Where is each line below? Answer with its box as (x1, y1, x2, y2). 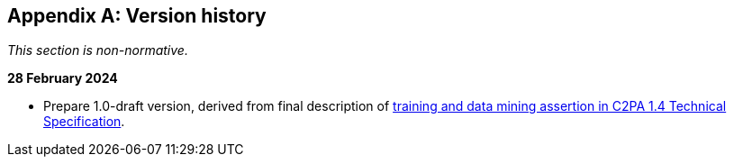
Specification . (43, 114, 125, 130)
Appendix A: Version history (7, 5, 267, 27)
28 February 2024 (7, 70, 118, 87)
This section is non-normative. (7, 42, 188, 59)
